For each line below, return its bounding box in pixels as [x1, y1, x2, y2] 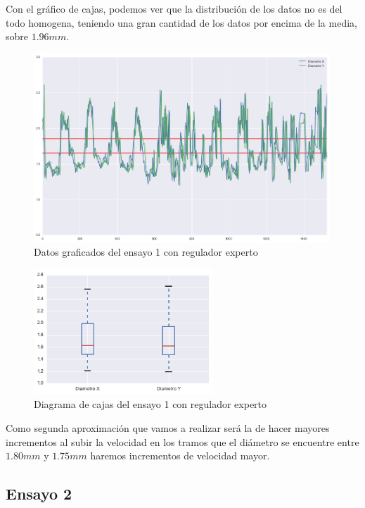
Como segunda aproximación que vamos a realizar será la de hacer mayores [6, 421, 330, 435]
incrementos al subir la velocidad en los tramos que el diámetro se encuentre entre [6, 434, 359, 449]
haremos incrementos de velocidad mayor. [90, 448, 270, 463]
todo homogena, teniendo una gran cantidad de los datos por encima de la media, [6, 15, 357, 30]
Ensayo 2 [6, 483, 72, 504]
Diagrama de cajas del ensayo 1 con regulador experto [34, 397, 267, 411]
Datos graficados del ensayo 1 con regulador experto [34, 244, 258, 259]
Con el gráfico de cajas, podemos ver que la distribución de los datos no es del [6, 1, 342, 16]
